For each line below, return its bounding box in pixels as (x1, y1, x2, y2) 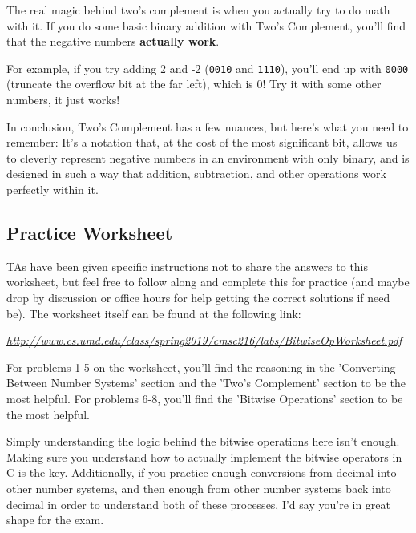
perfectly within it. (6, 181, 99, 197)
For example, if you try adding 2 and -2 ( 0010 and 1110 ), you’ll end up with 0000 (6, 59, 409, 76)
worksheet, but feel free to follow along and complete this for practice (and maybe (6, 273, 410, 290)
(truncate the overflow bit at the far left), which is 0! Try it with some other (6, 75, 382, 92)
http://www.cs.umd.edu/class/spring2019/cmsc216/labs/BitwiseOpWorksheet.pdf (6, 332, 402, 349)
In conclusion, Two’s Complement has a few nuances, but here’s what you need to (6, 118, 409, 135)
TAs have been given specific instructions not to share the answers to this (6, 257, 369, 274)
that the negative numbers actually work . (6, 33, 220, 50)
